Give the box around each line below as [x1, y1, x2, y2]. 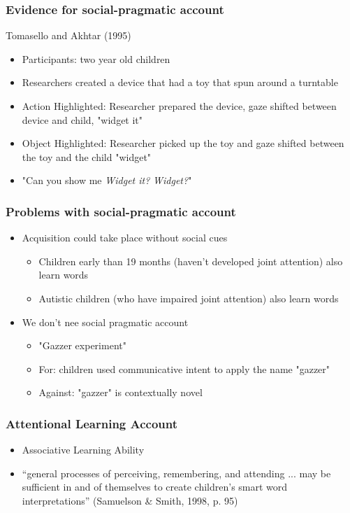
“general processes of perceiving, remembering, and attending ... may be [22, 465, 331, 480]
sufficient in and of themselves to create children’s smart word [22, 479, 288, 494]
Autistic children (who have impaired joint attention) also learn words [38, 290, 339, 305]
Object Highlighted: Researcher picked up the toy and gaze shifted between [22, 136, 344, 150]
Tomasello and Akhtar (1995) [6, 28, 131, 43]
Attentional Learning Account [6, 414, 178, 432]
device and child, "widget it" [22, 112, 143, 127]
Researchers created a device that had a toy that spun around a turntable [22, 75, 338, 90]
